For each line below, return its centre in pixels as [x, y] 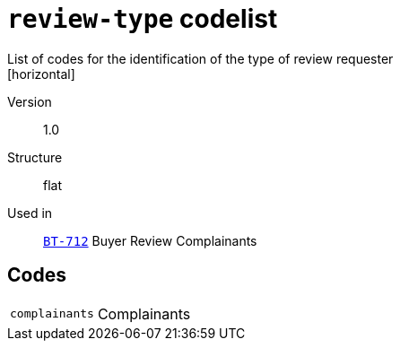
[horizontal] [41, 74]
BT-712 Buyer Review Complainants [150, 240]
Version [30, 101]
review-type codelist [143, 19]
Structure [35, 157]
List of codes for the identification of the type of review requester [200, 58]
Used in [30, 213]
